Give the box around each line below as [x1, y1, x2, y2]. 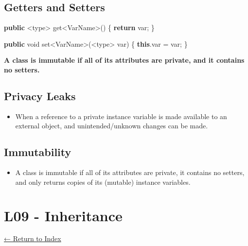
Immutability [4, 144, 71, 159]
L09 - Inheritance [4, 205, 123, 225]
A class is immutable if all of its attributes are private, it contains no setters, [15, 167, 245, 177]
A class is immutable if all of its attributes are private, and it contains [4, 55, 245, 65]
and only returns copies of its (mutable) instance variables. [15, 176, 191, 187]
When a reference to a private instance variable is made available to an [15, 111, 227, 121]
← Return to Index [4, 233, 61, 244]
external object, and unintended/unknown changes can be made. [15, 121, 208, 131]
